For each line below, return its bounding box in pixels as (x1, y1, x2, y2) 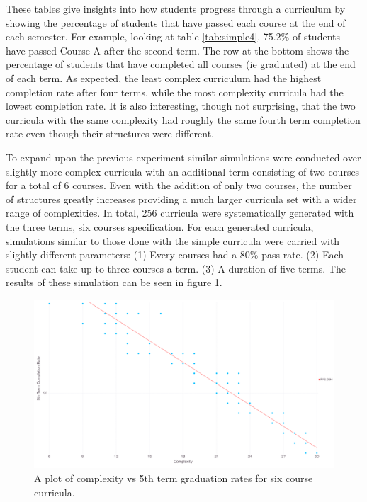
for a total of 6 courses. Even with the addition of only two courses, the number (6, 178, 352, 193)
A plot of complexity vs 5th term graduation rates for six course (34, 470, 313, 485)
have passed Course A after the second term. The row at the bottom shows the (6, 42, 349, 57)
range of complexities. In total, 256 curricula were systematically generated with (6, 205, 354, 220)
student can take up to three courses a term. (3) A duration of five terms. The (6, 261, 346, 275)
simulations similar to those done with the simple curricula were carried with (6, 233, 340, 248)
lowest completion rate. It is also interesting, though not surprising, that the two (6, 98, 356, 113)
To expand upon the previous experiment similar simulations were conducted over (6, 149, 361, 164)
